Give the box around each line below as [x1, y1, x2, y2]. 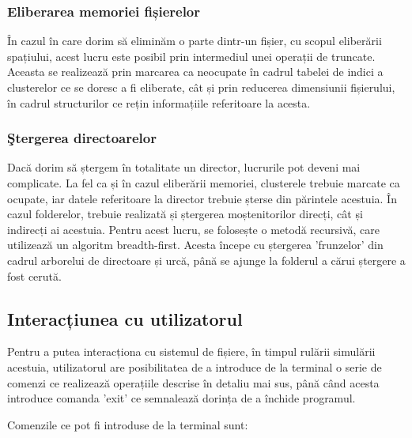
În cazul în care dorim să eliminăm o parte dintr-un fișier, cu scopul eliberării [7, 32, 382, 49]
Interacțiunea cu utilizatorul [7, 306, 243, 330]
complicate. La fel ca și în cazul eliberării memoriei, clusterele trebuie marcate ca [7, 175, 400, 191]
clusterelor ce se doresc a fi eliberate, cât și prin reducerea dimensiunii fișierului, [7, 79, 395, 95]
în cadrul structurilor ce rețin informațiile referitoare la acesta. [7, 94, 311, 111]
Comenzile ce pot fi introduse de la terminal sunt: [7, 416, 248, 432]
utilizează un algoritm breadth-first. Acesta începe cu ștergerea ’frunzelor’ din [7, 236, 384, 253]
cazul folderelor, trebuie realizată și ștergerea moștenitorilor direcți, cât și [7, 206, 363, 222]
